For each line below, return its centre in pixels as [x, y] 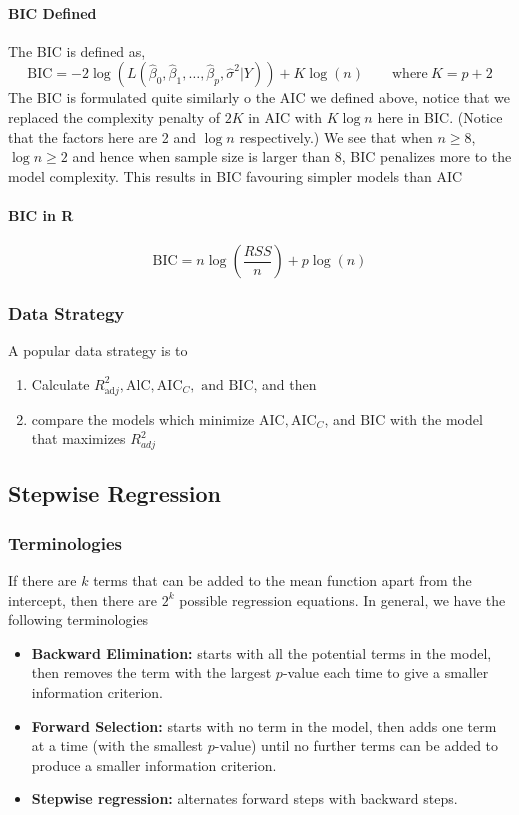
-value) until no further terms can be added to [356, 745]
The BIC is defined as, [77, 50]
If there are [42, 580]
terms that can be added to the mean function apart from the [282, 580]
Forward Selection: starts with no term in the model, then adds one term [264, 725]
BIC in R [41, 214]
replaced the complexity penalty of [114, 116]
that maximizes [78, 438]
